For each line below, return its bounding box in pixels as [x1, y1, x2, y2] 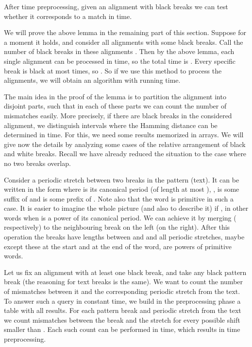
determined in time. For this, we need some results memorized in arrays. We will [4, 129, 244, 140]
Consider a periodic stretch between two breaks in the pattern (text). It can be [4, 174, 239, 184]
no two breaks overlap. [4, 158, 71, 168]
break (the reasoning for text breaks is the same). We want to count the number [4, 276, 243, 287]
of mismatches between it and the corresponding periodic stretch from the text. [4, 286, 240, 296]
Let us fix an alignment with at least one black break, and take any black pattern [4, 267, 247, 277]
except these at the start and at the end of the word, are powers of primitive [4, 241, 232, 251]
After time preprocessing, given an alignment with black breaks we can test [4, 1, 228, 11]
